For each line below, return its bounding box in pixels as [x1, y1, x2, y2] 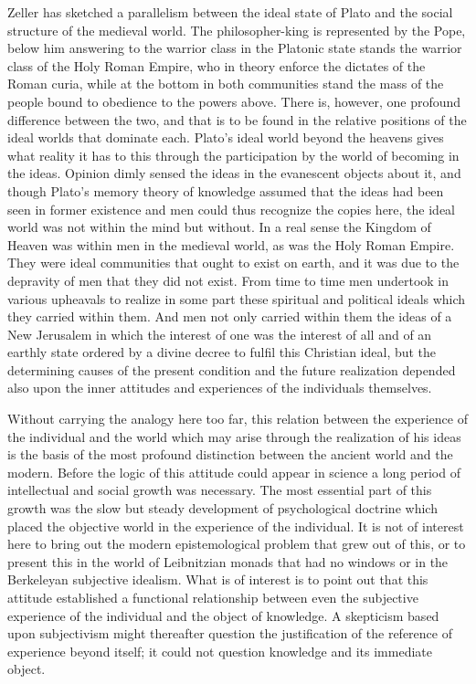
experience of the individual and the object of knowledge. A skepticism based [7, 605, 439, 625]
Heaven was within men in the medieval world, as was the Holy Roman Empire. [7, 235, 455, 254]
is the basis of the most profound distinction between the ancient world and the [7, 445, 453, 464]
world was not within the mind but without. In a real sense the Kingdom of [7, 217, 431, 237]
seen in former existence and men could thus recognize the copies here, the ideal [7, 199, 456, 218]
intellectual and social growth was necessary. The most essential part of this [7, 480, 432, 500]
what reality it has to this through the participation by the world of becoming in [7, 145, 460, 164]
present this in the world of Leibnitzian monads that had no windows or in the [7, 552, 449, 571]
